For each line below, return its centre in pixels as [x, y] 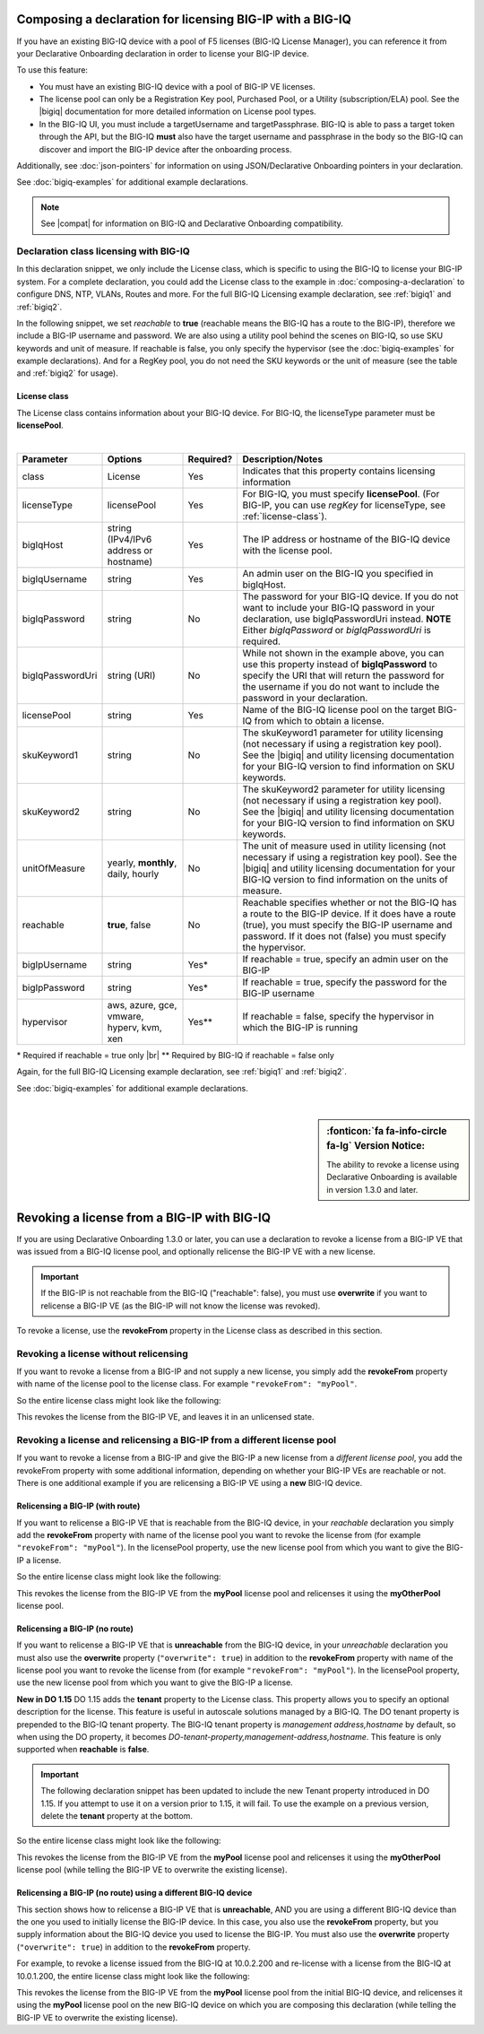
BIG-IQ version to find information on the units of [345, 880]
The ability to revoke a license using [393, 1164]
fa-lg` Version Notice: [376, 1146]
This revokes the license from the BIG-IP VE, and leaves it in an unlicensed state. [165, 1417]
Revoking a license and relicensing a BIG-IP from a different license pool [177, 1440]
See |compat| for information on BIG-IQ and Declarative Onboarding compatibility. [192, 223]
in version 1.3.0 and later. [372, 1189]
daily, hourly [133, 874]
